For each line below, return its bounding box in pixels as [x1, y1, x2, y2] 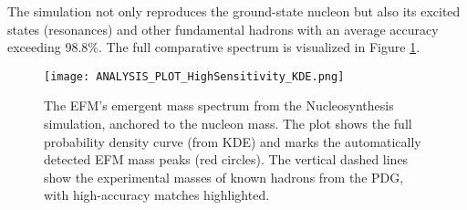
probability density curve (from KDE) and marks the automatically [44, 131, 421, 151]
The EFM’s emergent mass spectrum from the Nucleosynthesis [44, 96, 394, 115]
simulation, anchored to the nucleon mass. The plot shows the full [44, 114, 412, 133]
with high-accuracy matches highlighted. [44, 185, 270, 205]
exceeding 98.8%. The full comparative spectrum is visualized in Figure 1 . [7, 37, 420, 57]
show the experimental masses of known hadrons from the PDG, [44, 167, 404, 186]
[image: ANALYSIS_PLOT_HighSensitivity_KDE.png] [44, 69, 345, 83]
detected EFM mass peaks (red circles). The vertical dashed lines [44, 150, 409, 169]
